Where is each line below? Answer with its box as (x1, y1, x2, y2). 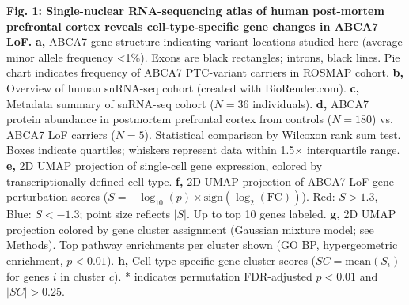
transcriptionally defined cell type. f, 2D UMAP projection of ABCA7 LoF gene (6, 172, 395, 189)
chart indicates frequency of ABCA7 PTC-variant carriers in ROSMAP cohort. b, (6, 64, 403, 81)
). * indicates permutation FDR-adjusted (113, 267, 312, 284)
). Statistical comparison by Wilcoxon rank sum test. (144, 126, 401, 142)
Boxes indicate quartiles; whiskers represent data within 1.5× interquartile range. (6, 141, 400, 158)
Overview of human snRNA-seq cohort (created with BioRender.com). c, (6, 79, 360, 96)
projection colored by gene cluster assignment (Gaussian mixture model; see (6, 220, 374, 237)
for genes (6, 267, 50, 284)
